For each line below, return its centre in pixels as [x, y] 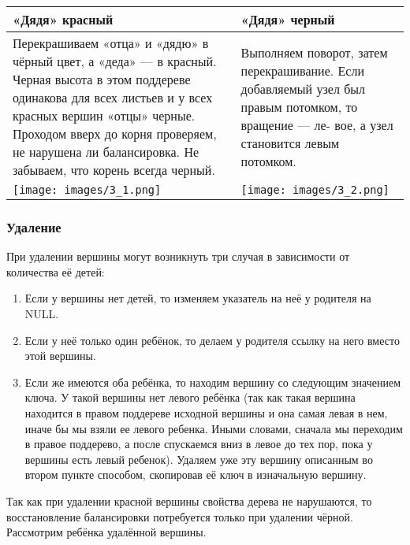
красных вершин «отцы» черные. [104, 115]
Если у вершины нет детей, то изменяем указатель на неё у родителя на [198, 298]
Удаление [34, 226]
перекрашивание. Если [302, 70]
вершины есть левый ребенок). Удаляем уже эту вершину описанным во [199, 459]
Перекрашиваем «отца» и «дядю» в [111, 43]
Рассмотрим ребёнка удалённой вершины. [106, 532]
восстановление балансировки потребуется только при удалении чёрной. [180, 516]
